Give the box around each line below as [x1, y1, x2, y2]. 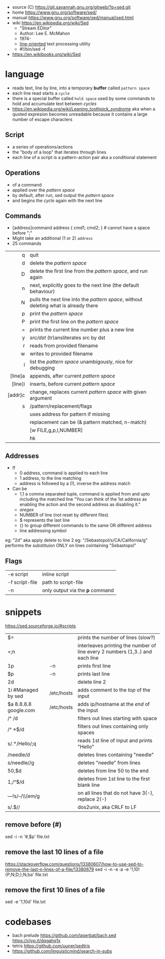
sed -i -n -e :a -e [95, 866, 129, 872]
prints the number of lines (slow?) [78, 634, 156, 641]
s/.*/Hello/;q [7, 740, 37, 747]
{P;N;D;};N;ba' [5, 871, 34, 878]
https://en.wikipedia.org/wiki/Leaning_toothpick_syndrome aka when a [12, 106, 156, 112]
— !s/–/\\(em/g [7, 792, 40, 799]
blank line [78, 781, 100, 788]
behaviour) [29, 288, 55, 295]
